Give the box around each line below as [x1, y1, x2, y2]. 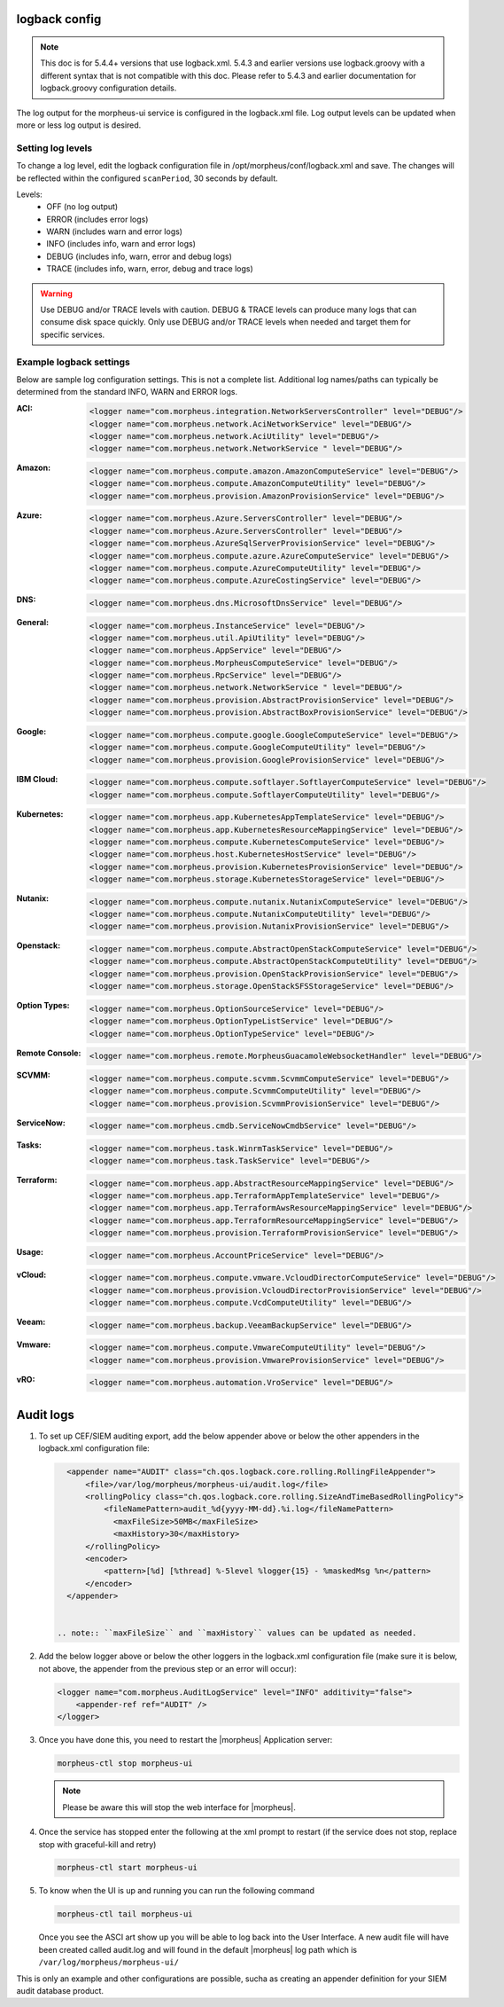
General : [16, 616, 50, 627]
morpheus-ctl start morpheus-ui [57, 1862, 198, 1873]
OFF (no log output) [46, 201, 119, 212]
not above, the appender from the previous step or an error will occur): [38, 1663, 297, 1674]
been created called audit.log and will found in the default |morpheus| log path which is [38, 1944, 358, 1955]
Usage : [16, 1247, 44, 1258]
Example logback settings [16, 356, 130, 368]
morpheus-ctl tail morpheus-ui [57, 1909, 194, 1919]
